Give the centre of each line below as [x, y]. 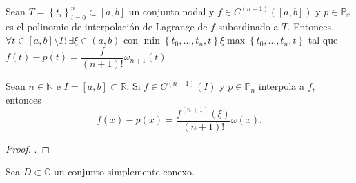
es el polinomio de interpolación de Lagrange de [107, 26]
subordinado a [248, 26]
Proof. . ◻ [28, 148]
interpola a [281, 86]
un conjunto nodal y [171, 11]
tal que [323, 40]
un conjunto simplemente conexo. [124, 172]
